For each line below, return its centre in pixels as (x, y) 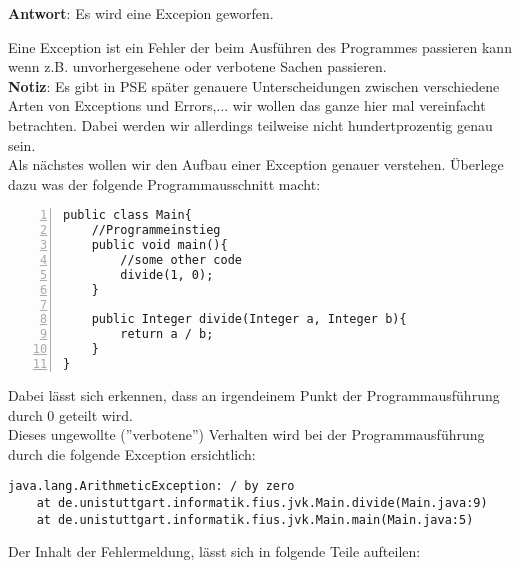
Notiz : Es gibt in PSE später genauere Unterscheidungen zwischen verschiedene (254, 85)
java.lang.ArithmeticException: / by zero (151, 486)
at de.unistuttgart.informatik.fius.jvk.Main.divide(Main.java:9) (262, 503)
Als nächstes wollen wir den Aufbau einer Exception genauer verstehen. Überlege (256, 164)
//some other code (181, 259)
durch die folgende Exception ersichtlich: (132, 453)
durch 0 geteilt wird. (70, 414)
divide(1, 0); (167, 274)
